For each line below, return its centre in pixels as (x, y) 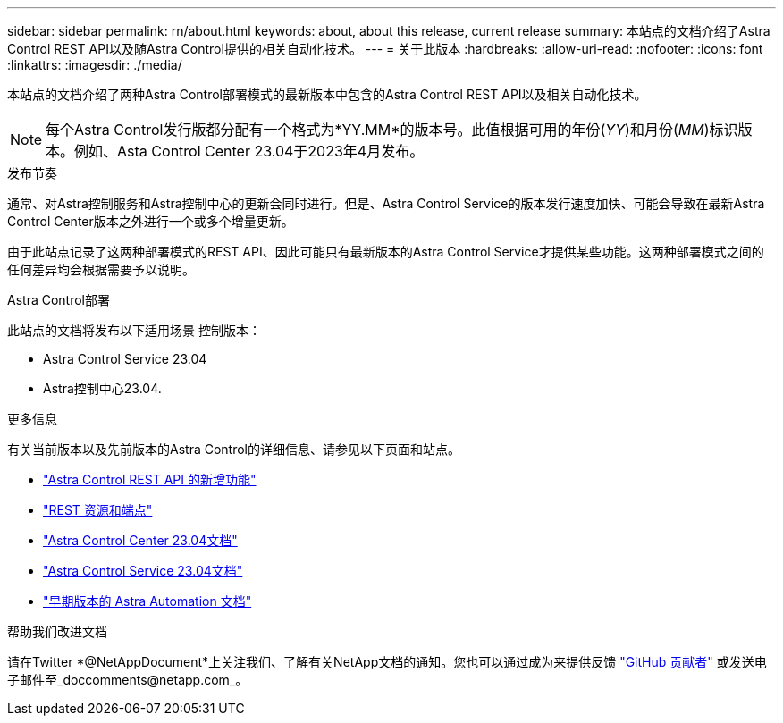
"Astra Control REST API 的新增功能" (150, 479)
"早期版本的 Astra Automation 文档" (147, 601)
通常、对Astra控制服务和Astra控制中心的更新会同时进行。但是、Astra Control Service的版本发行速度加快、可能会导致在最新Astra (386, 203)
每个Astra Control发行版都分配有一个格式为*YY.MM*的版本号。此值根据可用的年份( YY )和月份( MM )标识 (392, 130)
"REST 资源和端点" (98, 510)
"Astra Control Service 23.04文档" (143, 571)
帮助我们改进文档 (57, 631)
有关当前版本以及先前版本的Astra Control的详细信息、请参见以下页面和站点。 (234, 449)
